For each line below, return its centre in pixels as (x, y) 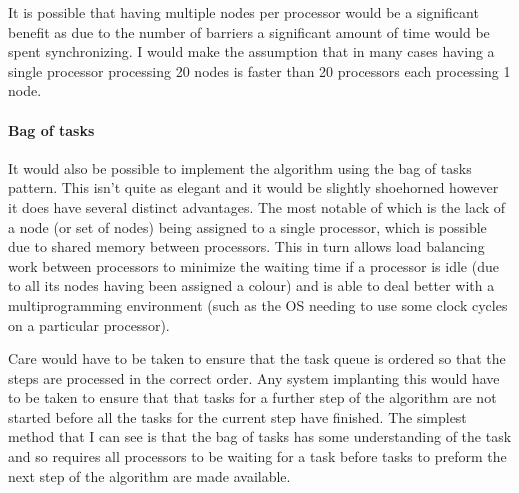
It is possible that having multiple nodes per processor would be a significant (243, 12)
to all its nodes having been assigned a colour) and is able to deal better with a (251, 285)
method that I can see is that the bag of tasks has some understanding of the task (260, 436)
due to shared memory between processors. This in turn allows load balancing (246, 246)
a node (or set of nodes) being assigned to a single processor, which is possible (247, 226)
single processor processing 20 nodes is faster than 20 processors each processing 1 (259, 70)
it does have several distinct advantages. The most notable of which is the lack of (257, 206)
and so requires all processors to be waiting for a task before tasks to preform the (257, 456)
